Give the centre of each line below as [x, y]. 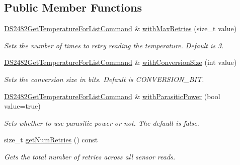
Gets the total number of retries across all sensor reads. [90, 156]
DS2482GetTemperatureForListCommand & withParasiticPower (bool [112, 96]
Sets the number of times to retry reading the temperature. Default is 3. [114, 45]
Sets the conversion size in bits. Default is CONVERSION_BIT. [104, 79]
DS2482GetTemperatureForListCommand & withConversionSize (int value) [121, 62]
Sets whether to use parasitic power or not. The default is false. [102, 122]
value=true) [22, 106]
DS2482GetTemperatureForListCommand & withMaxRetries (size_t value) [121, 28]
